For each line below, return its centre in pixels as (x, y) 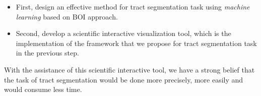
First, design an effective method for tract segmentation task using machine (133, 6)
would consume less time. (43, 89)
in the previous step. (47, 53)
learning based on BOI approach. (67, 16)
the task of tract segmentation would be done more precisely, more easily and (124, 79)
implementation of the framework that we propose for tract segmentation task (136, 43)
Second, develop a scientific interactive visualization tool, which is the (123, 33)
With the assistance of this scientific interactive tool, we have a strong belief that (129, 69)
